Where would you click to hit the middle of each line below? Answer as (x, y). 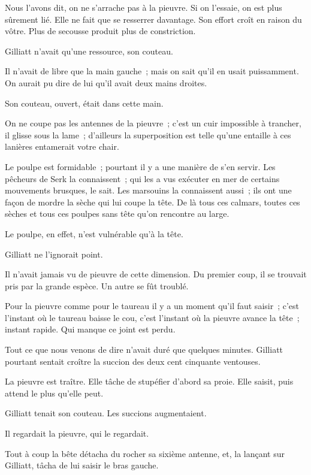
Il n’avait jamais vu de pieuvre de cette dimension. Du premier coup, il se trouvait (156, 274)
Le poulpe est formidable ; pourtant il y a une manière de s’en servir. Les (140, 166)
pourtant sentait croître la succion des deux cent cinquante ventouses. (133, 361)
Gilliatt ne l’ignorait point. (54, 254)
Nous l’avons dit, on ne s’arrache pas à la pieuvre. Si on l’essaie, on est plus (144, 7)
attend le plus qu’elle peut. (54, 393)
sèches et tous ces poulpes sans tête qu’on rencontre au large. (117, 214)
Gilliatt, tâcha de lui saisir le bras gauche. (82, 465)
